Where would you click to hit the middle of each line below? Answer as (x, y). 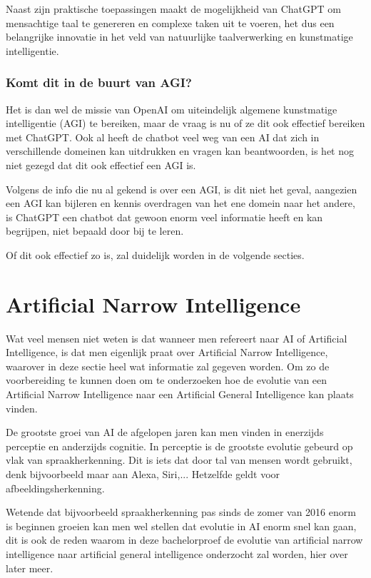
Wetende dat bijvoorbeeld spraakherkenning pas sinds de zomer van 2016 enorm (181, 512)
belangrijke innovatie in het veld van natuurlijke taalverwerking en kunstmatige (179, 37)
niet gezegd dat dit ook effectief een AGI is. (101, 164)
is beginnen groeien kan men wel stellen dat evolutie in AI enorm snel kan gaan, (181, 526)
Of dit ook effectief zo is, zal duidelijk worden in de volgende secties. (155, 254)
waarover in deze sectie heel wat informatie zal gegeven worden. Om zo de (168, 366)
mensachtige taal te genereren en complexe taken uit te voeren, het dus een (170, 22)
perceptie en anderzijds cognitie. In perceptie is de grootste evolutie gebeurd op (179, 446)
